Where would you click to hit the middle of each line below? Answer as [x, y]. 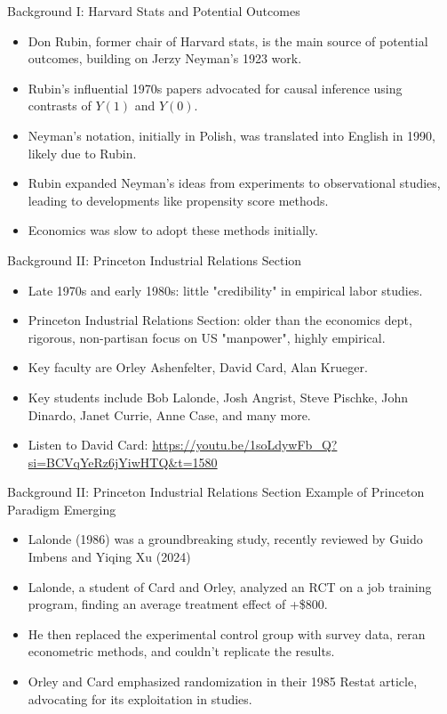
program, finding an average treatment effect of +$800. [178, 604]
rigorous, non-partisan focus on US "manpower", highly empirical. [207, 337]
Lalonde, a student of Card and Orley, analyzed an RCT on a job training [230, 586]
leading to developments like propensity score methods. [178, 200]
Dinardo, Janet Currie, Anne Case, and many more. [169, 414]
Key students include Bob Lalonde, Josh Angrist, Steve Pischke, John [218, 397]
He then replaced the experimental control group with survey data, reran [227, 633]
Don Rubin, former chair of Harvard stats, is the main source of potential [228, 41]
